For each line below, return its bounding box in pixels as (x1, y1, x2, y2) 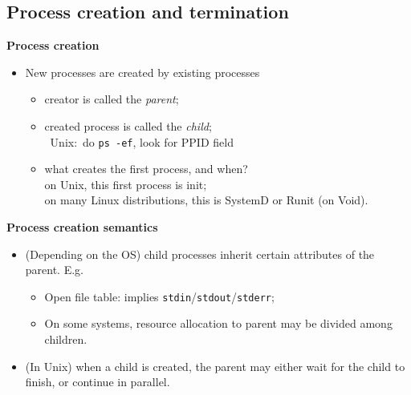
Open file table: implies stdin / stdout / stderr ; (44, 288, 275, 304)
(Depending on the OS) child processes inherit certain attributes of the (25, 245, 375, 262)
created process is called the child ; (44, 117, 212, 134)
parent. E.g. (25, 261, 83, 278)
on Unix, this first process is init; (44, 175, 207, 192)
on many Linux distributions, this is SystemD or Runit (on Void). (44, 191, 368, 208)
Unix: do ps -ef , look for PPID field (50, 133, 234, 150)
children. (44, 331, 87, 348)
